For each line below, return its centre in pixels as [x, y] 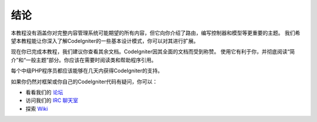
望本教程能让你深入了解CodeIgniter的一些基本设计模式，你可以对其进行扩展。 [105, 40]
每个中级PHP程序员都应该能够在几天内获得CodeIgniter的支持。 [87, 71]
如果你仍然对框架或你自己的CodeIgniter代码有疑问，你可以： [84, 82]
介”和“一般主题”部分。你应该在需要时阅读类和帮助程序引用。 [84, 60]
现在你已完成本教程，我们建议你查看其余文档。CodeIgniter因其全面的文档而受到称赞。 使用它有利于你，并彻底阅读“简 [153, 52]
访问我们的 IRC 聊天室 [52, 100]
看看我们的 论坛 [44, 92]
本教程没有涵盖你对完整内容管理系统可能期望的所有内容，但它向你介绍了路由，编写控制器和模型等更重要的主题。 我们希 [156, 33]
